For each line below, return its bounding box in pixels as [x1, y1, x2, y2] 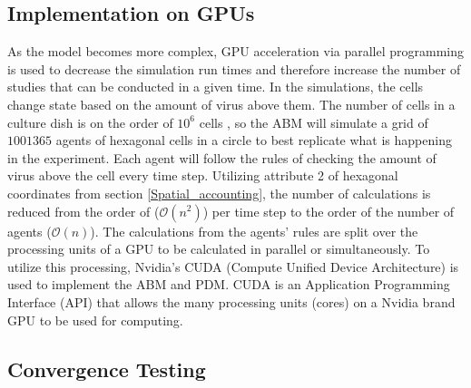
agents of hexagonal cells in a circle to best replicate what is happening [55, 131, 452, 150]
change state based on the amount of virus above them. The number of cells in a [7, 94, 456, 113]
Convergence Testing [7, 354, 206, 383]
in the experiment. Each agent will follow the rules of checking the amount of [7, 148, 437, 167]
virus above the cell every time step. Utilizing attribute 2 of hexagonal [7, 166, 398, 185]
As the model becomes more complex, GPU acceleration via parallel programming [7, 42, 465, 61]
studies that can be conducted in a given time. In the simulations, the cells [7, 77, 424, 96]
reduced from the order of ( [7, 201, 160, 220]
